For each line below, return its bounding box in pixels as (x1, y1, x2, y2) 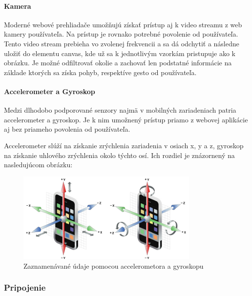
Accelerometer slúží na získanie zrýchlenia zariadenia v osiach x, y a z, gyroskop (4, 140, 244, 150)
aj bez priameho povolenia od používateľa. (4, 124, 130, 134)
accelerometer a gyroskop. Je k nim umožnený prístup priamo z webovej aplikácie (4, 114, 248, 124)
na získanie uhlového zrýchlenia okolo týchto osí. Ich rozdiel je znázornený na (4, 150, 235, 160)
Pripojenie (4, 281, 46, 294)
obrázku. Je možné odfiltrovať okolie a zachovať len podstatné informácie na (4, 58, 232, 68)
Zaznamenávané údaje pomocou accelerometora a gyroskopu (23, 260, 204, 271)
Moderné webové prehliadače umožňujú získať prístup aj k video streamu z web (4, 19, 242, 29)
